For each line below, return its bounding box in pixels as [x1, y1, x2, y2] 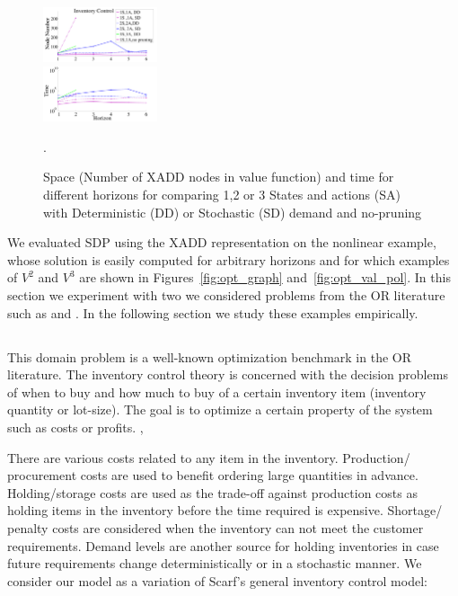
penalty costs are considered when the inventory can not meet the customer [7, 518, 424, 537]
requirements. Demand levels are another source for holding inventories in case [7, 536, 439, 555]
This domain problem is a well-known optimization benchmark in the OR [7, 347, 411, 366]
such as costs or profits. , [7, 417, 144, 436]
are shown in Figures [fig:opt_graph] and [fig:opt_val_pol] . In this [79, 268, 451, 287]
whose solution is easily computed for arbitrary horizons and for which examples [7, 250, 450, 269]
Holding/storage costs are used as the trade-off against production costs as [7, 483, 418, 502]
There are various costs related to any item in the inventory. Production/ [7, 448, 410, 467]
